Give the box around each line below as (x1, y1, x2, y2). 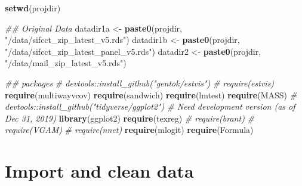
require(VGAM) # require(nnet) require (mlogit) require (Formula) (5, 123, 254, 136)
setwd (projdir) (5, 2, 61, 14)
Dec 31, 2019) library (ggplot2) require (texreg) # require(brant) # (5, 111, 254, 124)
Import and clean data (5, 159, 194, 183)
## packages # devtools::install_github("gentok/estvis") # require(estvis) (5, 76, 275, 89)
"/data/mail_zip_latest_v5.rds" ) (5, 57, 127, 69)
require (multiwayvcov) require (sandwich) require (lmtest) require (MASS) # (5, 88, 297, 101)
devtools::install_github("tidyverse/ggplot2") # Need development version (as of (5, 100, 295, 113)
